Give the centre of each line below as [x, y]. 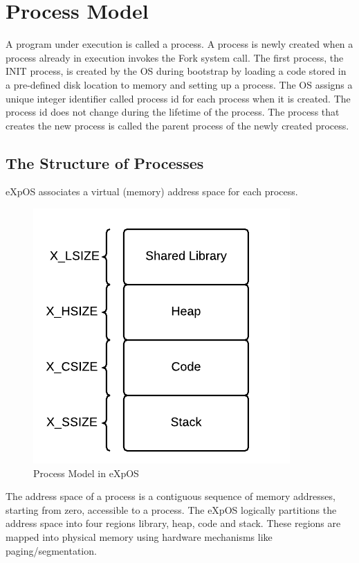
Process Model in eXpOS [86, 473]
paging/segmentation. [51, 550]
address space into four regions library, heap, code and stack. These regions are [173, 523]
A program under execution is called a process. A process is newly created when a [179, 44]
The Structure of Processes [105, 162]
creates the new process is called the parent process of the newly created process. [177, 125]
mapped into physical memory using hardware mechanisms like [139, 537]
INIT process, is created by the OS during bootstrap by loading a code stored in [176, 71]
